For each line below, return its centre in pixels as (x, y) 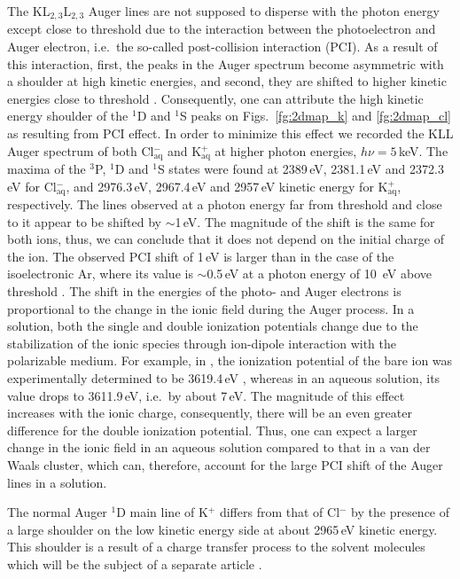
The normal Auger (57, 512)
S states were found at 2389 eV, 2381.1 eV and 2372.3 (300, 169)
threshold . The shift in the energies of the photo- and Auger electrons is (204, 291)
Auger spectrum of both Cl (81, 150)
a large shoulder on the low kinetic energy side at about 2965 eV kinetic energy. (222, 529)
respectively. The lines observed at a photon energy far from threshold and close (225, 204)
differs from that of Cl (280, 512)
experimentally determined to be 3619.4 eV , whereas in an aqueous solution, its (224, 378)
